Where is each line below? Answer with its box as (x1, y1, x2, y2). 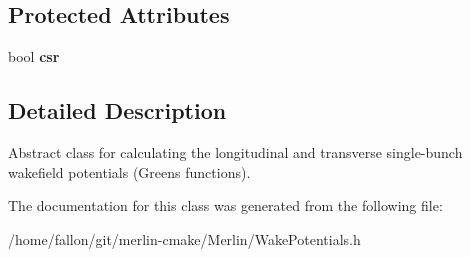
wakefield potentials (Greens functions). (8, 161, 251, 182)
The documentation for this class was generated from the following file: (8, 195, 443, 216)
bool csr (8, 46, 60, 67)
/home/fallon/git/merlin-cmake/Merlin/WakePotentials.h (8, 228, 361, 249)
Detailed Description (8, 95, 227, 126)
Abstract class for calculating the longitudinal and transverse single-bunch (8, 142, 463, 162)
